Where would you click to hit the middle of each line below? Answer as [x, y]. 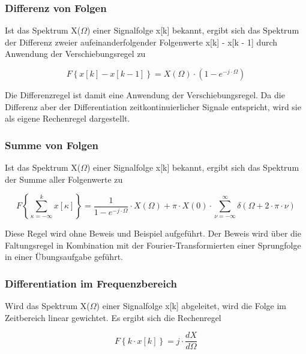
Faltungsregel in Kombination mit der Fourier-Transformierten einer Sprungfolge [153, 245]
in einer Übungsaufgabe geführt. [64, 257]
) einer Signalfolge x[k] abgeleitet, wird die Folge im [191, 306]
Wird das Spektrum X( [47, 306]
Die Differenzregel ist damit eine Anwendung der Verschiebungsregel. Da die [145, 95]
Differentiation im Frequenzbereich [91, 283]
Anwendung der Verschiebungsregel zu [75, 54]
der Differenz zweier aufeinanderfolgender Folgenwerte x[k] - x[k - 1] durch [141, 42]
